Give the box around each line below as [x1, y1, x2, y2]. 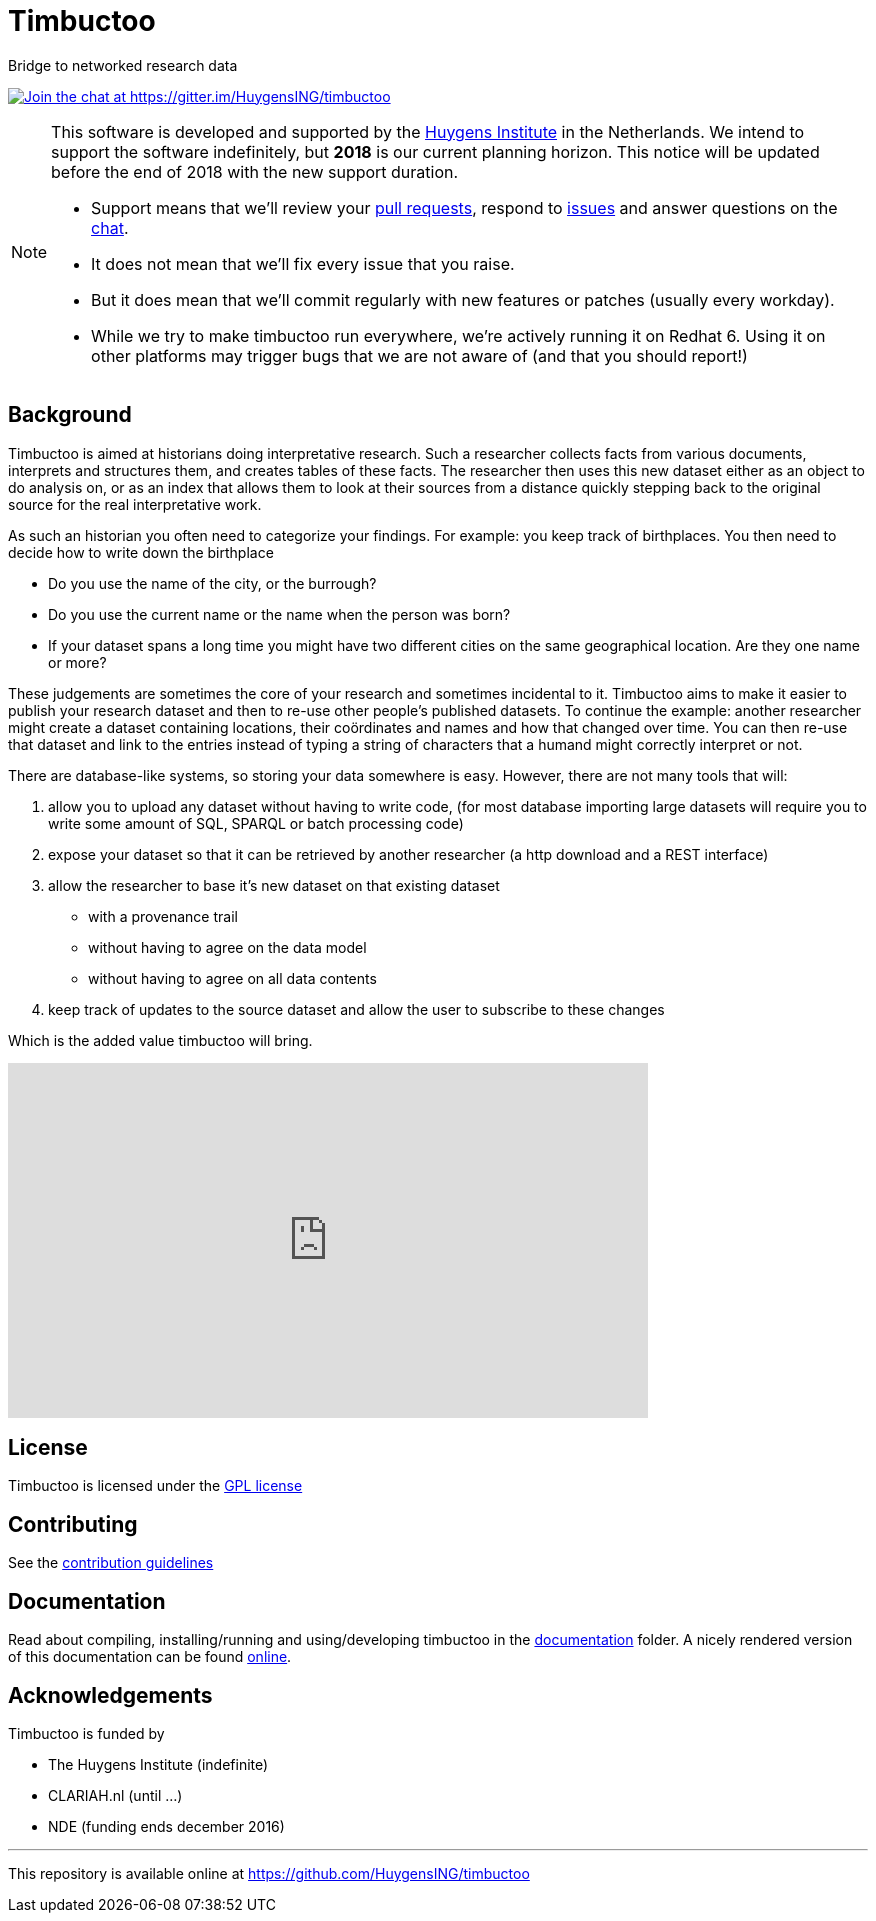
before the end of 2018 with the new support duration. [51, 161, 459, 182]
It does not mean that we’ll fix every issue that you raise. [91, 253, 515, 274]
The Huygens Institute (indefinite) [48, 1755, 269, 1773]
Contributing [8, 1511, 138, 1537]
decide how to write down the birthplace [8, 543, 274, 561]
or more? [48, 653, 107, 671]
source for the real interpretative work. [8, 495, 262, 513]
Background [8, 402, 132, 428]
